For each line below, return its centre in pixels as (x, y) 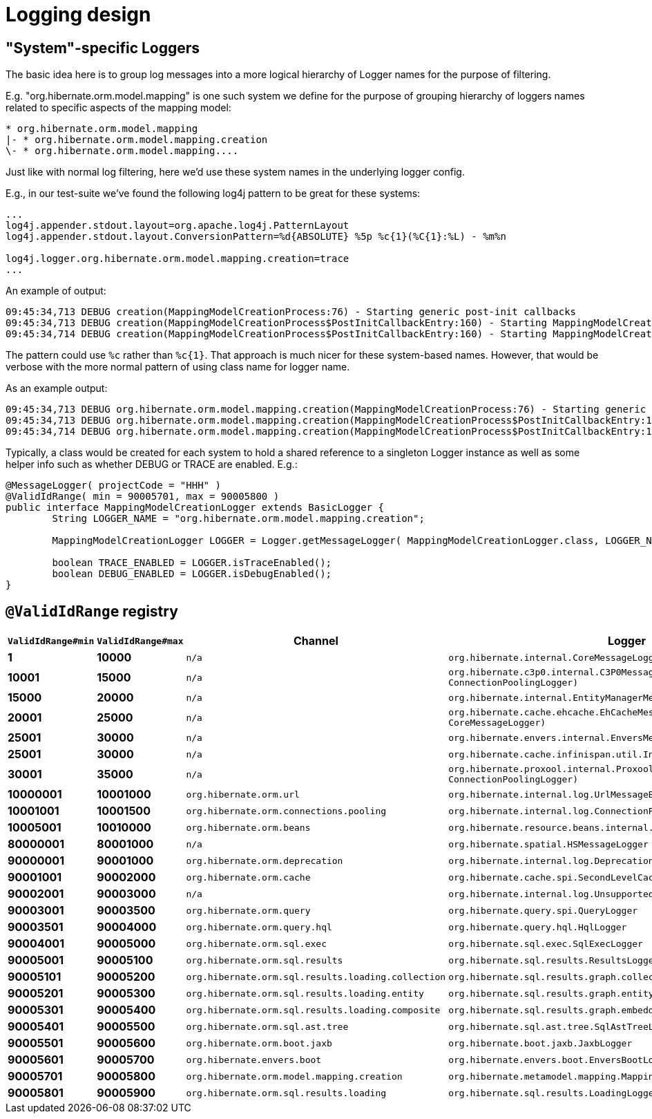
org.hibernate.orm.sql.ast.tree (267, 1026)
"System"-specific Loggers (103, 48)
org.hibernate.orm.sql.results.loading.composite (313, 1010)
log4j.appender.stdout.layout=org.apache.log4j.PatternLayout (178, 226)
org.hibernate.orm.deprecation (265, 861)
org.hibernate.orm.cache (248, 877)
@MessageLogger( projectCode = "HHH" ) (113, 486)
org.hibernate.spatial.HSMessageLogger (548, 844)
